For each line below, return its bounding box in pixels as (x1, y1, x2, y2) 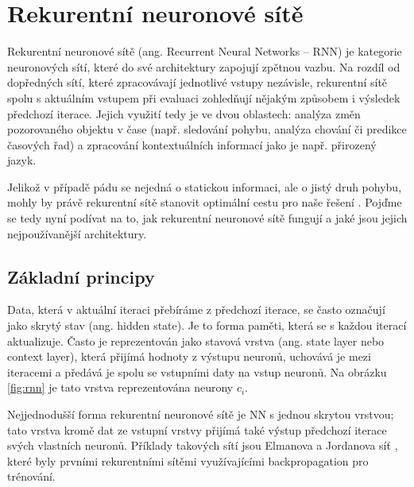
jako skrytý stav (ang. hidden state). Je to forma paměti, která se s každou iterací (7, 317, 407, 334)
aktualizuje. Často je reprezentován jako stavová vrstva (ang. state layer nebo (7, 332, 385, 349)
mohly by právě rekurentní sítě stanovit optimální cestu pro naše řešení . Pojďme (7, 194, 402, 211)
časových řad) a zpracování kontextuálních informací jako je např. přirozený (7, 136, 377, 153)
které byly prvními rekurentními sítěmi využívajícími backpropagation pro (7, 452, 369, 469)
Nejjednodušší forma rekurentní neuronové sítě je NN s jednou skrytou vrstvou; (7, 406, 394, 423)
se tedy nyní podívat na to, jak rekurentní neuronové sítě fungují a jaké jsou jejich (7, 210, 408, 226)
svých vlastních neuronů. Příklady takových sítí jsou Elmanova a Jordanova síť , (7, 437, 398, 454)
